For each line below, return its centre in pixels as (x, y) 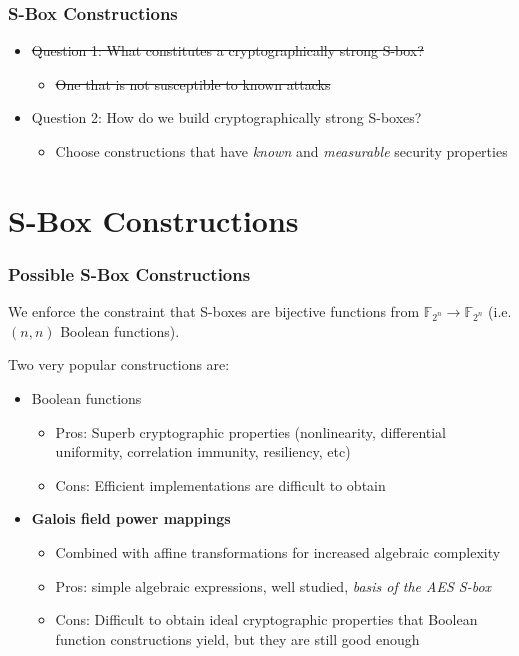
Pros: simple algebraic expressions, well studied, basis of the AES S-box (273, 585)
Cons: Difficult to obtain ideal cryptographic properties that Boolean (266, 619)
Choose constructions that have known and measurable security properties (281, 151)
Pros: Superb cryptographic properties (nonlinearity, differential (251, 431)
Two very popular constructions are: (119, 364)
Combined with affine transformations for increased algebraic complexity (278, 551)
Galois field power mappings (131, 518)
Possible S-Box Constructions (129, 273)
